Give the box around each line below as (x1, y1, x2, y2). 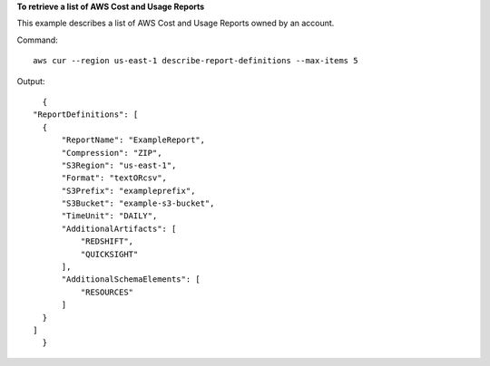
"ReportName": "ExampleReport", (61, 135, 206, 145)
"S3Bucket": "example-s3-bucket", (61, 198, 215, 208)
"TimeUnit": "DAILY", (61, 211, 158, 221)
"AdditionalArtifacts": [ (61, 223, 177, 234)
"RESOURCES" (80, 286, 134, 297)
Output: (16, 75, 45, 86)
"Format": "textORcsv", (61, 173, 168, 183)
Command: (16, 34, 58, 45)
